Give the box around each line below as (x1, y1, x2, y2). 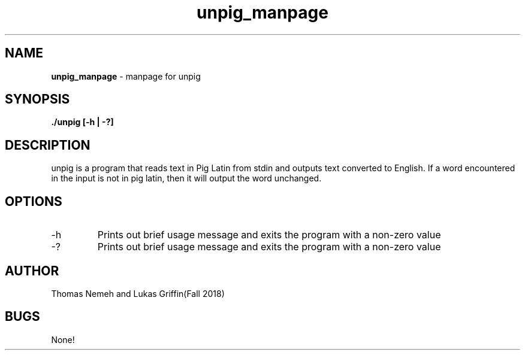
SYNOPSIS (5, 92, 70, 107)
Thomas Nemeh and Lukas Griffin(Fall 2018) (51, 288, 225, 299)
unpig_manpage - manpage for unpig (51, 71, 201, 81)
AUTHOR (5, 263, 59, 278)
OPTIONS (5, 193, 62, 209)
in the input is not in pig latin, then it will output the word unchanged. (51, 173, 322, 184)
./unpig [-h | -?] (51, 117, 114, 128)
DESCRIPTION (5, 137, 90, 153)
